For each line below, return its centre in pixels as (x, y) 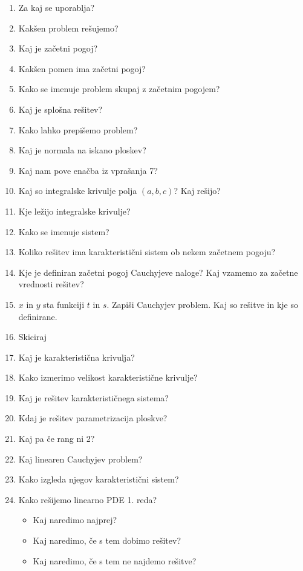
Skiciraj (33, 337)
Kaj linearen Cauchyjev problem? (80, 459)
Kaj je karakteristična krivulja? (77, 357)
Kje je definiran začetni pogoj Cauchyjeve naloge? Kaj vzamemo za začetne (158, 272)
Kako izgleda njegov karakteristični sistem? (99, 479)
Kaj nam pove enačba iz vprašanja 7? (88, 170)
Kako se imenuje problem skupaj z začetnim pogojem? (119, 89)
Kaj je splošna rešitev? (60, 109)
